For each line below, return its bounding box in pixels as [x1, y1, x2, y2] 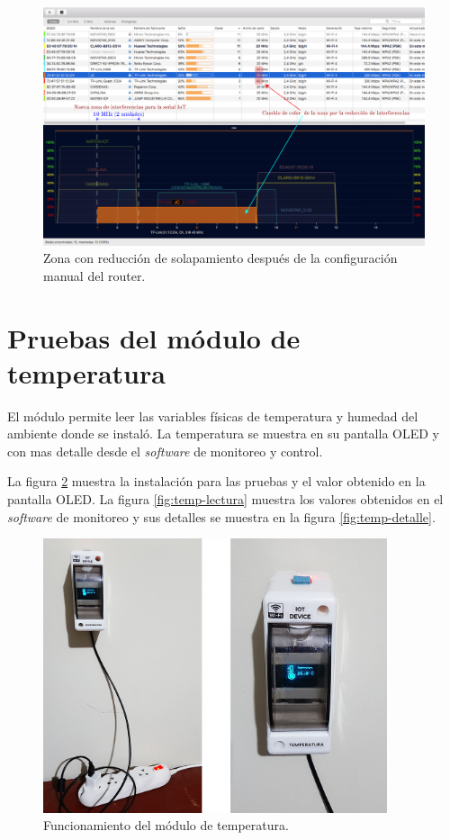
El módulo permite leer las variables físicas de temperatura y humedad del [7, 406, 418, 425]
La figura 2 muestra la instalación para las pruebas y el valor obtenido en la [7, 472, 426, 491]
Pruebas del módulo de [7, 319, 301, 356]
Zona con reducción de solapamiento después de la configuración [43, 248, 398, 267]
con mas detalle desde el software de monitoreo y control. [7, 441, 323, 460]
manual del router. [43, 266, 146, 285]
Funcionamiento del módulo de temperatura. [43, 816, 289, 835]
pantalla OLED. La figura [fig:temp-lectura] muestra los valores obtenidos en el [7, 490, 444, 509]
